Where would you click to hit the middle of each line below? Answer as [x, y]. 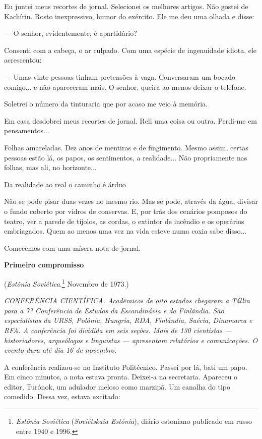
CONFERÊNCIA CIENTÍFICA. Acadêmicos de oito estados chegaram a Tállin [127, 300]
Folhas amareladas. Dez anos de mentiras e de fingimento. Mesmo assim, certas [126, 147]
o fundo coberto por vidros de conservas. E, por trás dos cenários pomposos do [126, 211]
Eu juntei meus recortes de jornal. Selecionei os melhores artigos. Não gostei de [126, 6]
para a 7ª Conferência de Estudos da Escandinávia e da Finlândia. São [114, 310]
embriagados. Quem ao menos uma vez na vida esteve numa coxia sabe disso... [125, 231]
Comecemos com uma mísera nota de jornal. [73, 248]
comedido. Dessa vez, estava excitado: [62, 396]
